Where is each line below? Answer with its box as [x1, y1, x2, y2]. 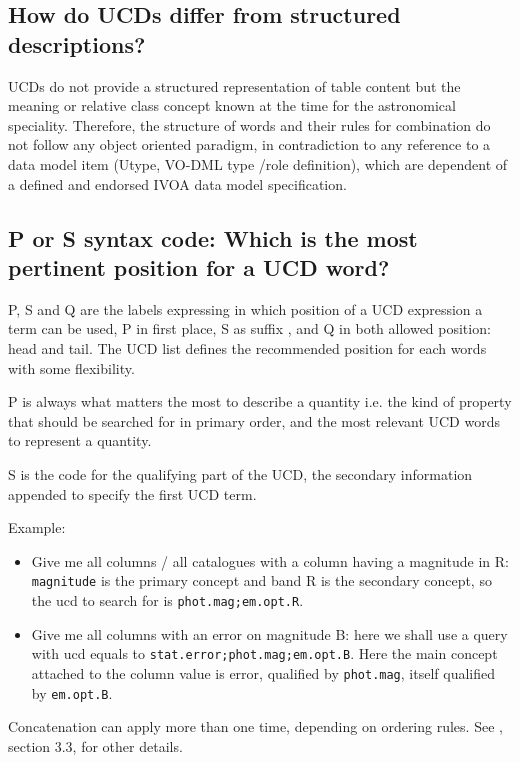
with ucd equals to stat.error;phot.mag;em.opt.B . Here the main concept [31, 643, 498, 664]
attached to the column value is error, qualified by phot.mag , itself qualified [31, 662, 495, 683]
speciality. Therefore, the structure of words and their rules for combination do [8, 114, 491, 135]
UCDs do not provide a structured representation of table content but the [8, 75, 461, 96]
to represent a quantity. [8, 430, 152, 451]
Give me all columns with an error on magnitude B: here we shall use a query [31, 623, 508, 644]
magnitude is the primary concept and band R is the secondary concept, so [31, 570, 492, 591]
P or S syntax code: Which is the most [8, 222, 418, 253]
